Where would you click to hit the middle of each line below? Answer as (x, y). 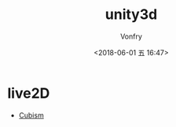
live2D (29, 93)
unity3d (131, 15)
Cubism (31, 115)
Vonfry (131, 36)
